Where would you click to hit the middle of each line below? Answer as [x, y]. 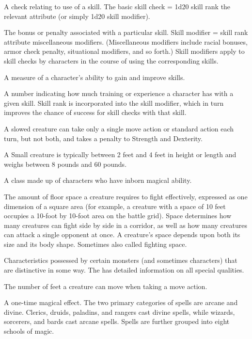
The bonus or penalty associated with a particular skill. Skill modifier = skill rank [126, 32]
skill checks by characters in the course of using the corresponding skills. [111, 60]
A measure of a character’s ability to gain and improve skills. [94, 77]
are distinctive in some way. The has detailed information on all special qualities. [124, 270]
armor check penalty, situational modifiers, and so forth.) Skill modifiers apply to [124, 51]
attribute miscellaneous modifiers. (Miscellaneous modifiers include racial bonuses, [126, 41]
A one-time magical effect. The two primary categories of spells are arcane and [121, 302]
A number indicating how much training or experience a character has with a [119, 93]
